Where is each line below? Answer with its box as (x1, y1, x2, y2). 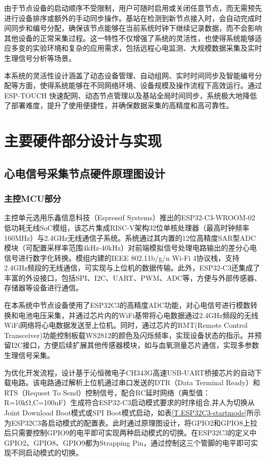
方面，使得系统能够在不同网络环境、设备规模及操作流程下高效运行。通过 (18, 80, 262, 91)
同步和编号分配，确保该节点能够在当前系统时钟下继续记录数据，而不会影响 (11, 23, 262, 33)
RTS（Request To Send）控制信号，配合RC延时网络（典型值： (4, 387, 210, 397)
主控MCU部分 (4, 192, 61, 205)
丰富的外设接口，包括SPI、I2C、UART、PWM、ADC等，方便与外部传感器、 (4, 272, 261, 283)
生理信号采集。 (4, 350, 54, 361)
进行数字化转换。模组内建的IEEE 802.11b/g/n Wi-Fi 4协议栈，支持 (18, 252, 240, 263)
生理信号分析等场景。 (4, 52, 76, 63)
